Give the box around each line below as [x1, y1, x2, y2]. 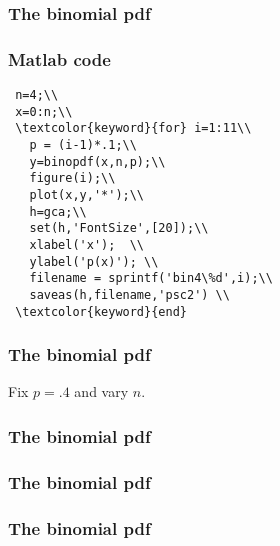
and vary [74, 381, 129, 402]
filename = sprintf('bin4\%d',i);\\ [29, 271, 273, 286]
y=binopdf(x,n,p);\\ [29, 154, 166, 169]
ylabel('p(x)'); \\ [29, 254, 159, 269]
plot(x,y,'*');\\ [29, 188, 145, 202]
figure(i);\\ [29, 171, 116, 186]
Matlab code [8, 46, 111, 71]
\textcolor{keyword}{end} [15, 304, 187, 319]
